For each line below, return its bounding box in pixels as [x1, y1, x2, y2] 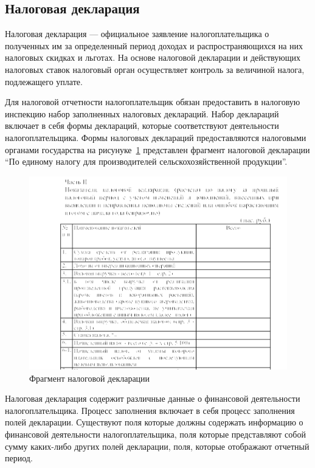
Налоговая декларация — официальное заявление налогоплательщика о [5, 27, 269, 40]
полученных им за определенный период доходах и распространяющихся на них [5, 39, 303, 52]
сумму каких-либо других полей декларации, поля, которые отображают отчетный [5, 439, 310, 452]
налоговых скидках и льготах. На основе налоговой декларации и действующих [5, 51, 300, 64]
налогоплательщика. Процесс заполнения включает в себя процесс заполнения [5, 404, 295, 416]
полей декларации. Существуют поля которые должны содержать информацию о [5, 416, 303, 428]
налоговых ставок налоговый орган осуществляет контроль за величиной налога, [5, 63, 305, 75]
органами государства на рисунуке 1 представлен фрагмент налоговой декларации [5, 143, 310, 156]
